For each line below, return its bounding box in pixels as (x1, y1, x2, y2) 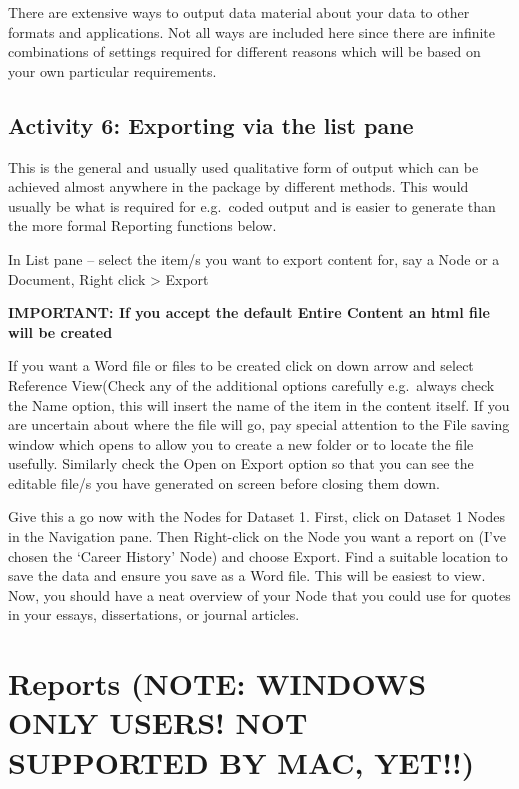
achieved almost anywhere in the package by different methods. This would (8, 176, 469, 197)
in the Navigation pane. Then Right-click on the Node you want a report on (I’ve (8, 526, 507, 547)
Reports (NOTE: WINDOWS (8, 663, 427, 704)
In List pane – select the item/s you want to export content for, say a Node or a (8, 248, 500, 269)
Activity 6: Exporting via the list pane (8, 109, 414, 140)
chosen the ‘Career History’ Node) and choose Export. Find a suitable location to (8, 545, 508, 566)
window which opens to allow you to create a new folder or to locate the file (8, 433, 474, 454)
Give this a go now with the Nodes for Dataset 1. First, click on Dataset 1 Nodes (8, 506, 505, 527)
